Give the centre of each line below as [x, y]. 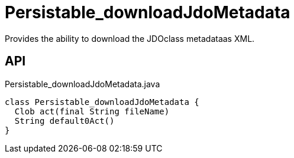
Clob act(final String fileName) [92, 111]
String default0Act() [64, 121]
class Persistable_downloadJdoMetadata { [102, 102]
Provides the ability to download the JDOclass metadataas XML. [130, 38]
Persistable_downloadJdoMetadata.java [83, 84]
